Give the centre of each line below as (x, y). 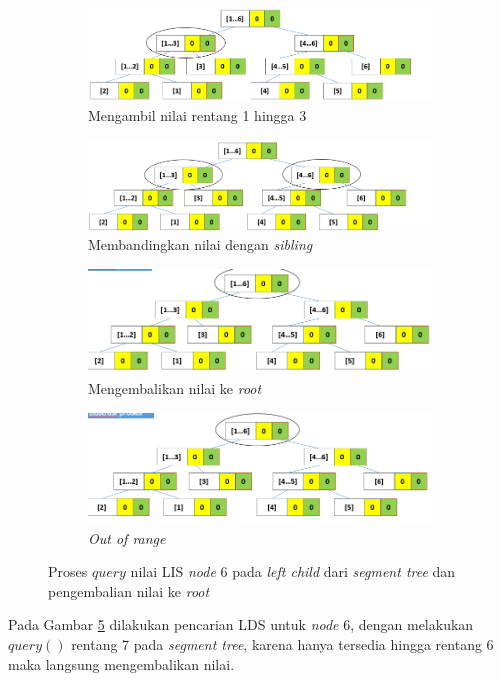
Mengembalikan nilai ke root (175, 388)
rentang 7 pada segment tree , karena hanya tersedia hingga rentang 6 (282, 643)
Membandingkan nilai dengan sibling (200, 244)
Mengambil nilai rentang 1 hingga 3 (197, 115)
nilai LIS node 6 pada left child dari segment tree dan (293, 571)
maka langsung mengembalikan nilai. (121, 663)
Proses (68, 571)
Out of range (127, 537)
